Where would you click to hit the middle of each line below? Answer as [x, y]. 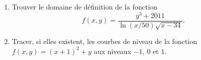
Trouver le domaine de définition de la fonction [85, 6]
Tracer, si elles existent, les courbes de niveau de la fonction [105, 41]
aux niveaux [112, 51]
